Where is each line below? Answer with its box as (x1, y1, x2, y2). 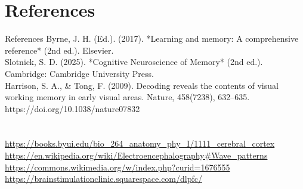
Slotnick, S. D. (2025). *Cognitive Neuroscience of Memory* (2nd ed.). (5, 55, 263, 68)
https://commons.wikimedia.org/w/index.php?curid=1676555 (5, 160, 230, 173)
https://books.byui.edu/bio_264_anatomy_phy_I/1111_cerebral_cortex (5, 137, 275, 150)
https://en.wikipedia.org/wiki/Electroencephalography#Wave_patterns (5, 149, 268, 162)
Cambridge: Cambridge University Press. (5, 67, 154, 79)
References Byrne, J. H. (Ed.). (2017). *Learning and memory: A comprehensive (5, 32, 299, 45)
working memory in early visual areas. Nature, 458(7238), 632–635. (5, 91, 250, 103)
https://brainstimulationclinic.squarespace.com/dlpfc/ (5, 172, 202, 185)
